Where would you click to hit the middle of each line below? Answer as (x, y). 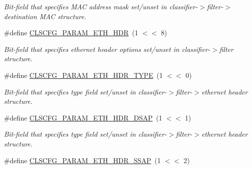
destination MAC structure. (45, 16)
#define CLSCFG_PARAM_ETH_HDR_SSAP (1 (82, 160)
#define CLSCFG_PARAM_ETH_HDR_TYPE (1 (83, 75)
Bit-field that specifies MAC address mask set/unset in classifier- (101, 6)
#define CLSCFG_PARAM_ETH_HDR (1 (71, 33)
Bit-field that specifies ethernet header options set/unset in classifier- (107, 49)
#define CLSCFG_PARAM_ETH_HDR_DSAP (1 (83, 117)
